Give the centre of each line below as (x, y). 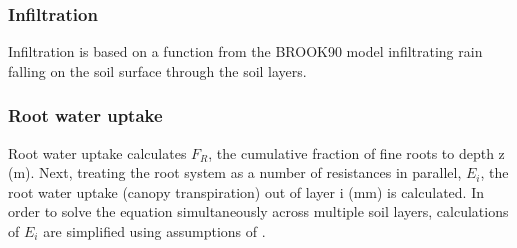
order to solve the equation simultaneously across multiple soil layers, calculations (258, 211)
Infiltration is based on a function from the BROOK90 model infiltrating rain (245, 51)
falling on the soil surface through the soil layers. (157, 70)
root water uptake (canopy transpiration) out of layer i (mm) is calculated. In (246, 191)
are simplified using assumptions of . (154, 231)
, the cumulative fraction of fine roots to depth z (356, 152)
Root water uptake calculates (97, 152)
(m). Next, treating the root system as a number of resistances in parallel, (235, 172)
